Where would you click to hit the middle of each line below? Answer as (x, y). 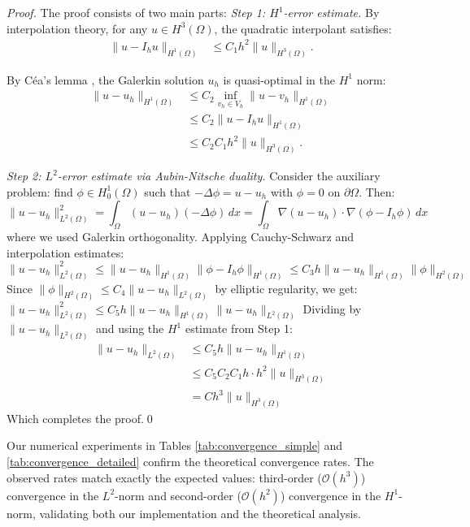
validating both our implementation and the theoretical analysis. (200, 513)
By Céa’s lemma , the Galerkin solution (105, 79)
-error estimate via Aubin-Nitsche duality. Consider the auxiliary (219, 176)
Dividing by (332, 308)
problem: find (40, 191)
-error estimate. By (331, 12)
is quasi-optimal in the (279, 79)
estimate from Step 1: (239, 328)
